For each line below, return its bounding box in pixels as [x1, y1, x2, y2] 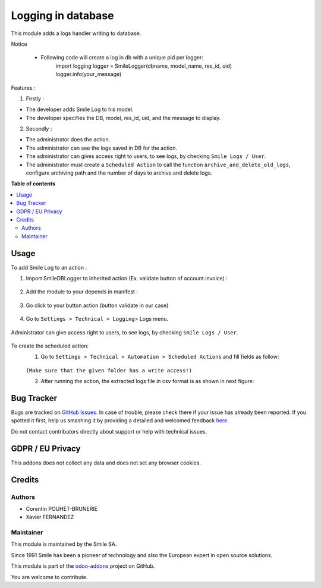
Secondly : [26, 125, 52, 132]
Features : [11, 84, 36, 91]
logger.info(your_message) [55, 71, 122, 78]
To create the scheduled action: [11, 342, 89, 349]
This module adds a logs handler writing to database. [11, 30, 141, 37]
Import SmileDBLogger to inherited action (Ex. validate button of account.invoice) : [26, 275, 228, 282]
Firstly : [26, 95, 45, 102]
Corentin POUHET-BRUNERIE [26, 505, 98, 512]
